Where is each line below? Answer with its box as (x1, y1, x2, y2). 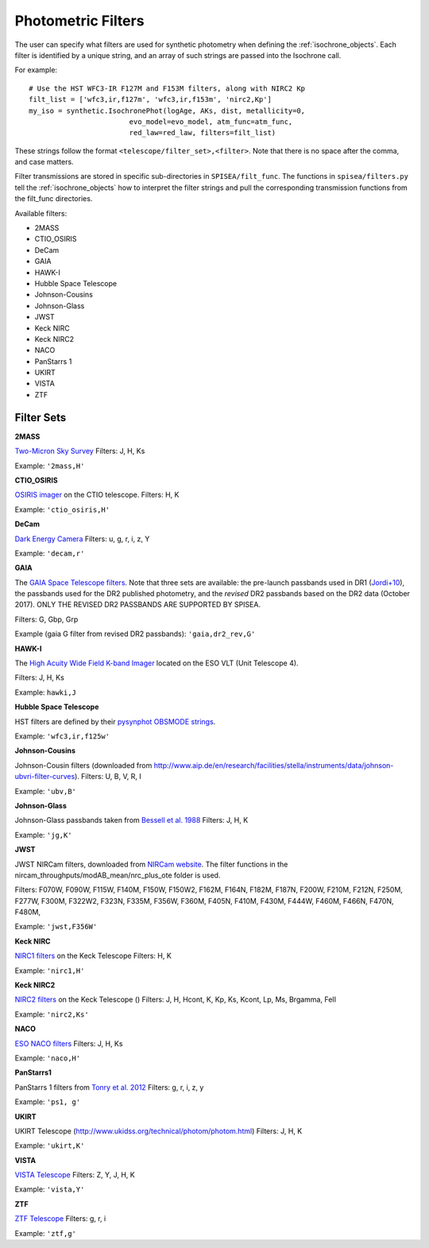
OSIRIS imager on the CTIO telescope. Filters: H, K (14, 490, 180, 500)
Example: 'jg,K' (14, 830, 72, 839)
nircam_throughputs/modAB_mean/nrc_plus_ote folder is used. (14, 870, 221, 880)
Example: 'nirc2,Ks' (14, 1010, 89, 1019)
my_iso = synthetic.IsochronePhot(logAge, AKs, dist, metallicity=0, (29, 106, 306, 115)
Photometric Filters (14, 12, 145, 29)
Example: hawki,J (14, 688, 77, 697)
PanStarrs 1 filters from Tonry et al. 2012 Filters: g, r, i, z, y (14, 1082, 204, 1092)
